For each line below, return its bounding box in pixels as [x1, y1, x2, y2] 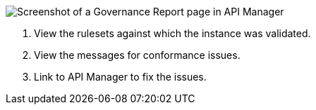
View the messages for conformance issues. [34, 49, 241, 61]
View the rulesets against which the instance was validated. [34, 27, 311, 39]
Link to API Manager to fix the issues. [34, 71, 207, 83]
